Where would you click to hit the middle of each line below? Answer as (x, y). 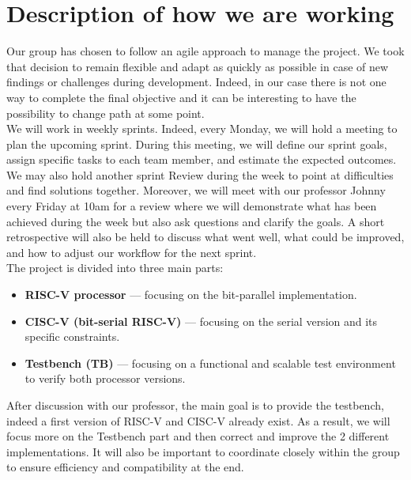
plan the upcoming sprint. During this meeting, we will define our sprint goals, (197, 144)
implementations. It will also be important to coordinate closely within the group (203, 451)
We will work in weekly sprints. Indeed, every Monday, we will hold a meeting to (202, 129)
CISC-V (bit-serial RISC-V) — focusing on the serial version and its (201, 321)
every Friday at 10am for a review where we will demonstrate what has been (192, 206)
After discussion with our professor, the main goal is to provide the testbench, (195, 405)
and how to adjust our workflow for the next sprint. (132, 252)
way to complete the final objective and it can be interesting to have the (181, 97)
